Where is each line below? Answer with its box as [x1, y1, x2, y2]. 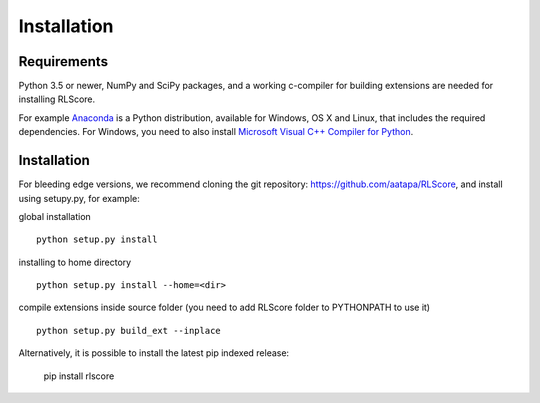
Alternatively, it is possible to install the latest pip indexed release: [18, 347, 290, 359]
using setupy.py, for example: [18, 192, 140, 204]
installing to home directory [18, 256, 132, 268]
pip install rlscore [43, 370, 115, 382]
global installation [18, 210, 92, 222]
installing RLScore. [18, 93, 96, 105]
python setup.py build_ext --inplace [36, 325, 222, 336]
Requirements [18, 53, 109, 70]
